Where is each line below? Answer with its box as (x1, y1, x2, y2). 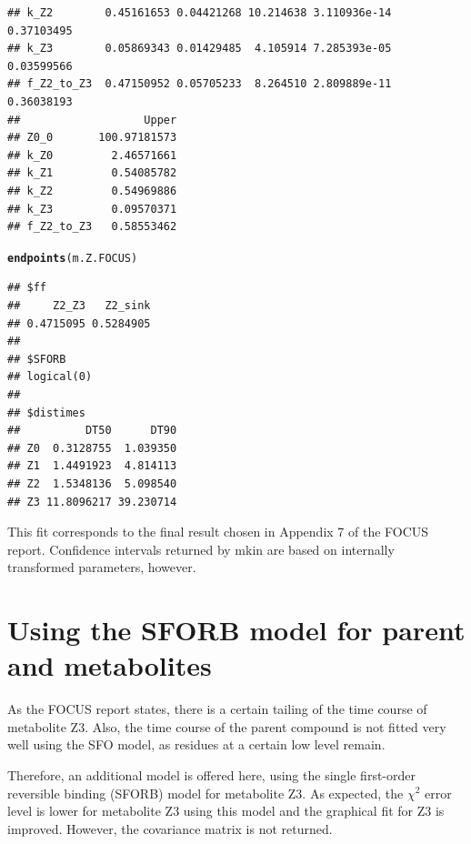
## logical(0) (7, 370, 93, 384)
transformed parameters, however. (7, 558, 196, 577)
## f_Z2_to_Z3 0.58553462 (7, 220, 177, 234)
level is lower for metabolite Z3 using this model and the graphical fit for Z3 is (7, 801, 445, 820)
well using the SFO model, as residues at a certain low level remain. (7, 735, 386, 754)
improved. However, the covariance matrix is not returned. (7, 819, 333, 838)
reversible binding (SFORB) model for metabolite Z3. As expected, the (7, 783, 404, 802)
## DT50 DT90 (7, 424, 177, 437)
